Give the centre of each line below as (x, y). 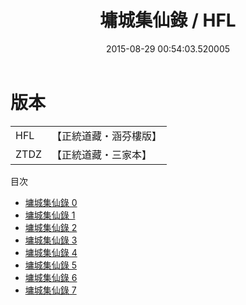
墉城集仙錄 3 (51, 240)
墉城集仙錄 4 (51, 252)
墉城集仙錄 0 (51, 202)
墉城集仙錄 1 (50, 215)
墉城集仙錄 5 (51, 265)
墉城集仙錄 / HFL (168, 20)
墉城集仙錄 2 (51, 227)
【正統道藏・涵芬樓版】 (107, 136)
